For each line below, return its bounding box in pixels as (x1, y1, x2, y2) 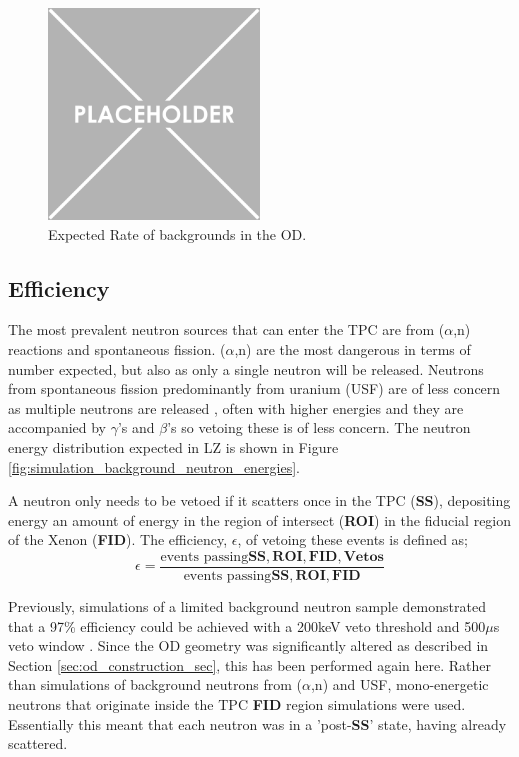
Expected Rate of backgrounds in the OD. (48, 223, 307, 244)
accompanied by (8, 417, 106, 438)
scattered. (8, 733, 68, 754)
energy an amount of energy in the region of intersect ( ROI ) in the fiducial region (8, 509, 512, 530)
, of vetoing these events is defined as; (237, 529, 468, 550)
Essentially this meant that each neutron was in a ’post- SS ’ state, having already (8, 713, 507, 734)
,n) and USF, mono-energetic (310, 674, 489, 695)
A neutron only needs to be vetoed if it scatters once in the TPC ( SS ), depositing (8, 490, 511, 511)
